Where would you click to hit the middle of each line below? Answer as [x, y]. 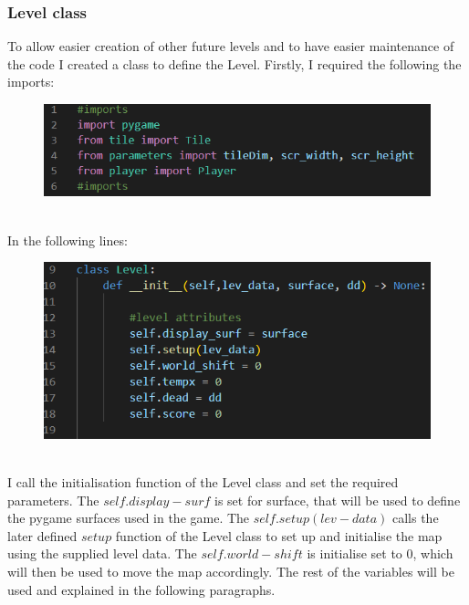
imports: [31, 82]
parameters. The [53, 500]
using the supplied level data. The [102, 553]
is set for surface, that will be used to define [338, 500]
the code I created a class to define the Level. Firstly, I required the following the [234, 63]
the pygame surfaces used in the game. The [129, 518]
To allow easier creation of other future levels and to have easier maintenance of [231, 46]
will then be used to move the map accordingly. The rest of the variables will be [231, 572]
